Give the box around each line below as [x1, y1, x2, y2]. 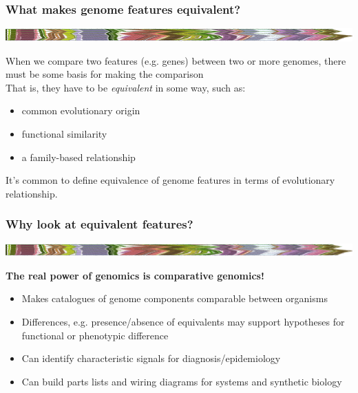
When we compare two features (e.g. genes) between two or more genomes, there [6, 53, 346, 67]
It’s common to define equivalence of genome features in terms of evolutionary [6, 173, 335, 187]
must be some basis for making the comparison [6, 67, 204, 81]
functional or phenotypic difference [21, 328, 169, 342]
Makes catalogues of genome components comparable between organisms [21, 291, 328, 306]
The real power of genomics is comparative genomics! [6, 268, 264, 282]
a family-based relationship [21, 149, 136, 164]
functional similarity [21, 126, 107, 140]
